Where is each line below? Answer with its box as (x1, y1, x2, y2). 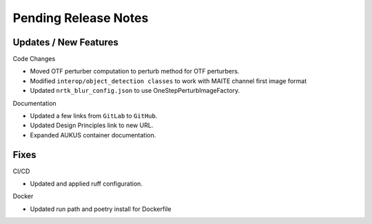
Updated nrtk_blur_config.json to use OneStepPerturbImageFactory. (30, 87, 240, 95)
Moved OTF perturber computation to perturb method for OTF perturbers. (30, 67, 240, 76)
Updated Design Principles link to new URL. (30, 121, 154, 130)
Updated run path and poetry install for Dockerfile (30, 205, 172, 213)
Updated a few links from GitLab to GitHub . (30, 112, 158, 120)
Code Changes (12, 55, 56, 63)
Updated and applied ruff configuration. (30, 179, 143, 188)
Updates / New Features (12, 36, 118, 48)
